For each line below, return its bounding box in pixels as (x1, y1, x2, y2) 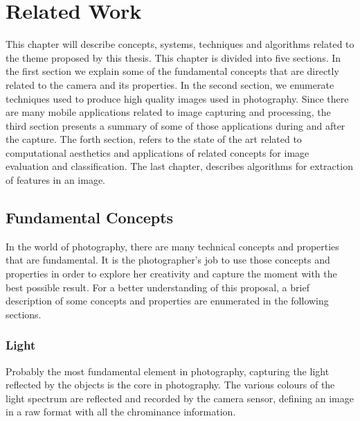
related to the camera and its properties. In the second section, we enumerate (6, 77, 334, 92)
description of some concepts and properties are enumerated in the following (6, 293, 329, 308)
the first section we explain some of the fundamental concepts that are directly (6, 64, 339, 78)
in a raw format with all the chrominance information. (6, 404, 236, 419)
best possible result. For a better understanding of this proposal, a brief (6, 280, 309, 294)
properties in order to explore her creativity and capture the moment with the (6, 266, 337, 281)
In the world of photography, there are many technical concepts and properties (6, 239, 339, 253)
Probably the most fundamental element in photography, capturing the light (6, 363, 330, 378)
